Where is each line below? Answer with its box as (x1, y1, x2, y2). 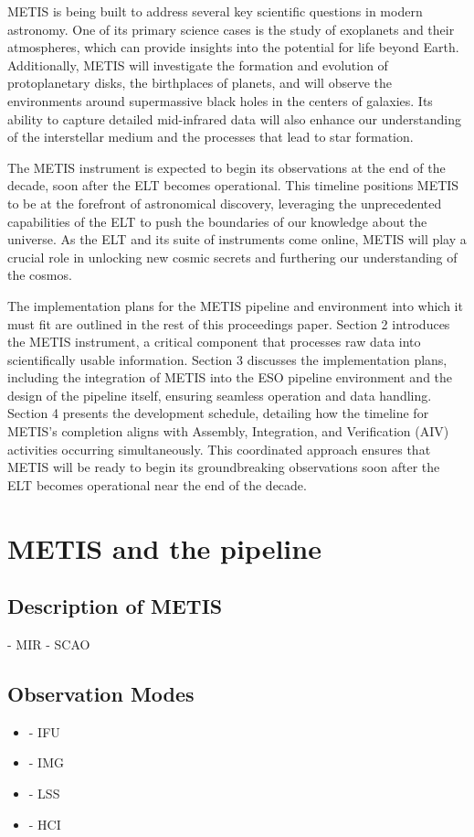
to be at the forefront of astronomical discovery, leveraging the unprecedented (7, 193, 442, 212)
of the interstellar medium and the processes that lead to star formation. (7, 127, 414, 146)
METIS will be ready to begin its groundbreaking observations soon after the (7, 457, 440, 477)
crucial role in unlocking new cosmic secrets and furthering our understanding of (7, 247, 458, 266)
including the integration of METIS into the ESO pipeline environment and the (7, 368, 453, 387)
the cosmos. (7, 265, 72, 284)
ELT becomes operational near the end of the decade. (7, 475, 307, 494)
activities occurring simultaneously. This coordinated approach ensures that (7, 439, 431, 458)
